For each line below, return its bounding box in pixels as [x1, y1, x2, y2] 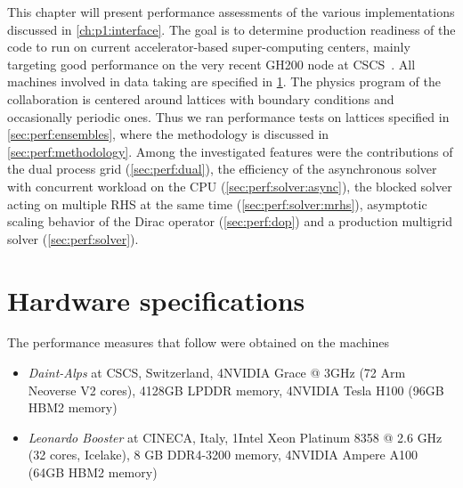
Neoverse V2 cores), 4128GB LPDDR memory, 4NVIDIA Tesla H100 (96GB [28, 380, 444, 399]
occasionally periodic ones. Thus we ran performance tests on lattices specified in [7, 107, 450, 126]
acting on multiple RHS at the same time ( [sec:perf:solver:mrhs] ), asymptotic [7, 194, 427, 213]
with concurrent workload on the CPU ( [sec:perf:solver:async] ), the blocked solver [7, 176, 452, 195]
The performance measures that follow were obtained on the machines [7, 333, 389, 352]
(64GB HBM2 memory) [28, 463, 158, 481]
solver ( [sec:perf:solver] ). [7, 229, 139, 248]
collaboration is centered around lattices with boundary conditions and [7, 89, 394, 108]
